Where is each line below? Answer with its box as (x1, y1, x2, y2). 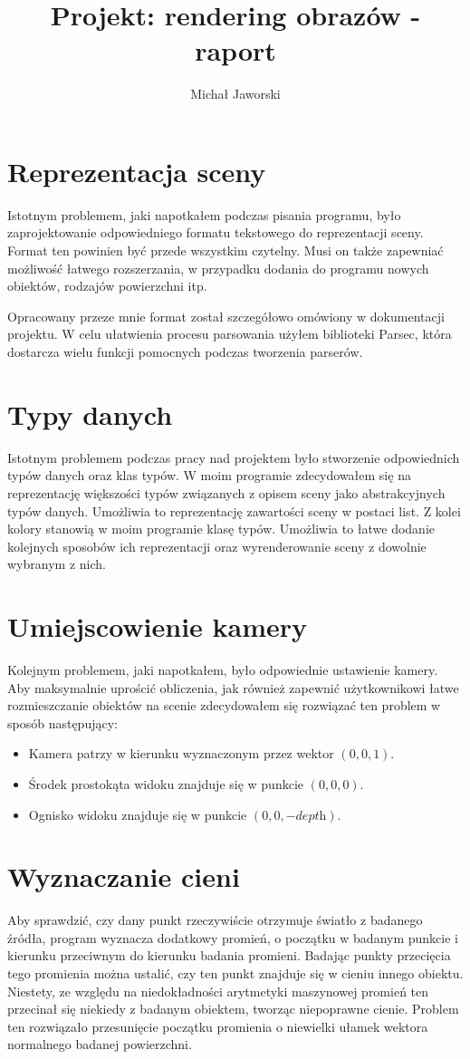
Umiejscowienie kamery (7, 608, 308, 645)
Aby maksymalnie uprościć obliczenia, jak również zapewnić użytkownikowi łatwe (7, 678, 459, 697)
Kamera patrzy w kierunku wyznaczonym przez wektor (28, 744, 334, 763)
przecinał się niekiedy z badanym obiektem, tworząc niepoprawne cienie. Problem (7, 999, 459, 1018)
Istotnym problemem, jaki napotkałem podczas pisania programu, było (7, 205, 401, 224)
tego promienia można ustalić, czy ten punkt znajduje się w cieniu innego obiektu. (7, 964, 464, 983)
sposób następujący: (7, 713, 118, 732)
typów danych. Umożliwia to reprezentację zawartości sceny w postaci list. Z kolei (7, 501, 461, 520)
